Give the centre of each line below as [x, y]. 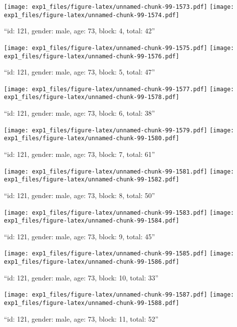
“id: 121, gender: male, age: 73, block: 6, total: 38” [80, 113]
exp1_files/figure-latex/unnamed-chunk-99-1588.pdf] [92, 303]
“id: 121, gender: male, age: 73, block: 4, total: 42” [80, 31]
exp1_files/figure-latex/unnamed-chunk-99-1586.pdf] [92, 262]
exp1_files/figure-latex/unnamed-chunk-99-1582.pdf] [92, 180]
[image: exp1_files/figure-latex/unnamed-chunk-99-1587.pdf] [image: [119, 295]
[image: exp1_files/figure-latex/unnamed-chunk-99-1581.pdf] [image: [119, 171]
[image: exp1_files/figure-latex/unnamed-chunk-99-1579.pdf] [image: [119, 130]
